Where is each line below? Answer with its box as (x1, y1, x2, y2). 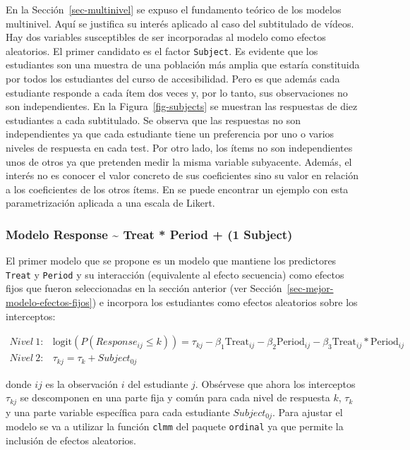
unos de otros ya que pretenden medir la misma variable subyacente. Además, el (6, 154, 352, 169)
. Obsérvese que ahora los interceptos (195, 376, 356, 391)
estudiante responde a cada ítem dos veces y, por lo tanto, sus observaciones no (6, 85, 348, 99)
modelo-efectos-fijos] (6, 295, 92, 310)
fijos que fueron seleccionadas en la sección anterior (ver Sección (6, 281, 282, 296)
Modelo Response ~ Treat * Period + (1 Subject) (6, 225, 293, 243)
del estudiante (128, 376, 188, 391)
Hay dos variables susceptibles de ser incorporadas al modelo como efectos (6, 30, 326, 44)
